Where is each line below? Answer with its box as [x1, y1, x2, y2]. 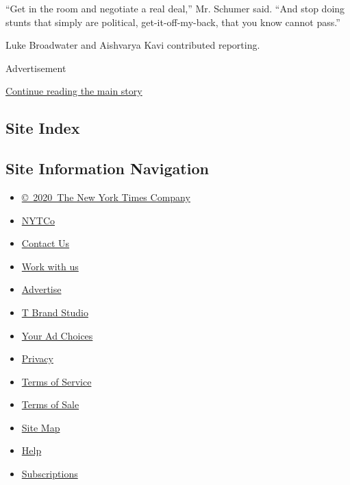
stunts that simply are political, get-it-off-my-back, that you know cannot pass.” [5, 14, 340, 29]
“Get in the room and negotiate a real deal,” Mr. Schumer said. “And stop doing [5, 1, 345, 15]
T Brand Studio [21, 305, 88, 319]
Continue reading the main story [5, 84, 142, 98]
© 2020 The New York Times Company [21, 189, 190, 204]
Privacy [21, 351, 53, 366]
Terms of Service [21, 374, 92, 388]
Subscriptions [21, 466, 78, 481]
